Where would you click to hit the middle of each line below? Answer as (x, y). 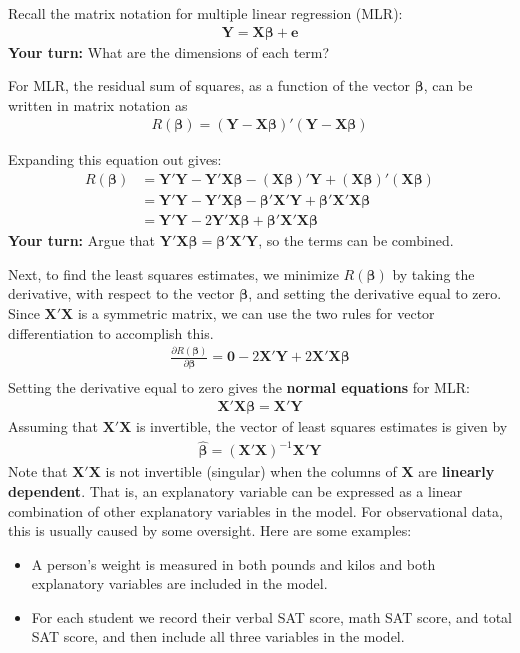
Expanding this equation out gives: (115, 159)
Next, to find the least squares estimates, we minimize (173, 273)
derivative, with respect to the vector (121, 293)
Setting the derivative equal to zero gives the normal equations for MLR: (239, 386)
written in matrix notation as (98, 104)
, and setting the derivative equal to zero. (375, 293)
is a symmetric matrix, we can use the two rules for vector (256, 312)
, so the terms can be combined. (356, 240)
